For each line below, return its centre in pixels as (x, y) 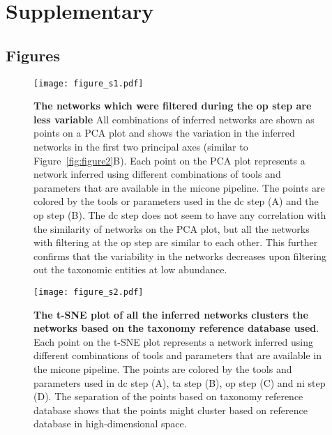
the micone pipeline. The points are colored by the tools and (163, 368)
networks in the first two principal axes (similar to (141, 147)
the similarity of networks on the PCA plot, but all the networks (172, 228)
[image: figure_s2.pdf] (89, 292)
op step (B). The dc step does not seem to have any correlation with (180, 214)
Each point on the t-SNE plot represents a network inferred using (174, 341)
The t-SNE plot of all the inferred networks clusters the (171, 314)
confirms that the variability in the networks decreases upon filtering (180, 255)
